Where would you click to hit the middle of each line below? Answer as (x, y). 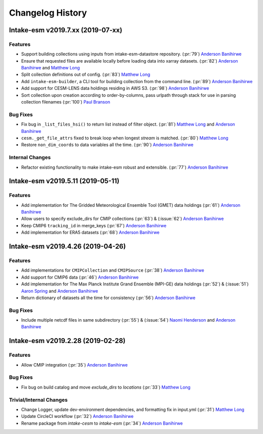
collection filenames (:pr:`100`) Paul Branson (66, 102)
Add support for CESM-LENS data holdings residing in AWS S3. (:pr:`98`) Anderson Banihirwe (115, 88)
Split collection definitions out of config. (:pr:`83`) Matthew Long (86, 75)
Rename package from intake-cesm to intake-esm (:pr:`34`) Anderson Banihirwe (102, 423)
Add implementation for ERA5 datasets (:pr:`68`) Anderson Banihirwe (90, 233)
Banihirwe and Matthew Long (51, 68)
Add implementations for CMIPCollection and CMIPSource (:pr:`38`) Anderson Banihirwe (113, 270)
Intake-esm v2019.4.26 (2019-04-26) (67, 247)
